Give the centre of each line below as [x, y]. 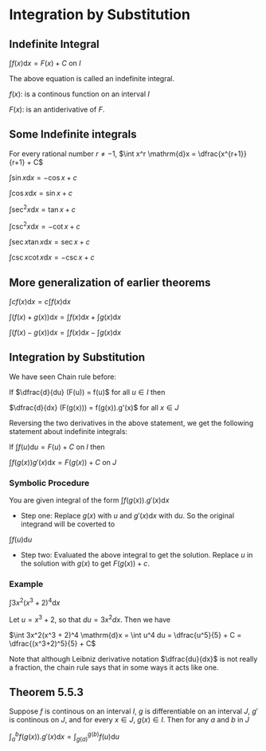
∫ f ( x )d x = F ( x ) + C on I [45, 63]
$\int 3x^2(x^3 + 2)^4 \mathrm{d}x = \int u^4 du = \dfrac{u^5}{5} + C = [125, 635]
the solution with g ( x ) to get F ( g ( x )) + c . [85, 564]
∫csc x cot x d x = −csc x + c [52, 257]
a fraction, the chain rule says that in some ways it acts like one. [114, 667]
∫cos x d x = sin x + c [41, 193]
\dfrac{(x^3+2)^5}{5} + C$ [53, 643]
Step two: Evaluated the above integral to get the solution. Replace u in [137, 555]
